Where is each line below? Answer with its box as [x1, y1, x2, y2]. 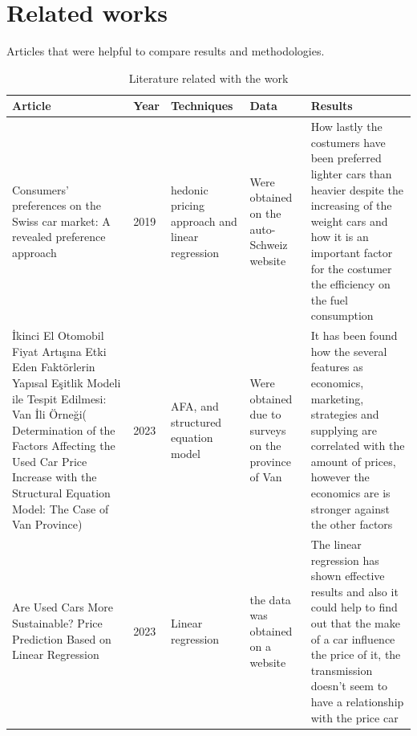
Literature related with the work [128, 69, 289, 86]
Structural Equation [12, 485, 111, 501]
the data [249, 591, 291, 607]
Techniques [170, 97, 233, 114]
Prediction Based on [12, 630, 111, 647]
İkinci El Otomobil [12, 327, 104, 344]
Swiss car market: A [12, 212, 111, 229]
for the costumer [310, 260, 392, 276]
